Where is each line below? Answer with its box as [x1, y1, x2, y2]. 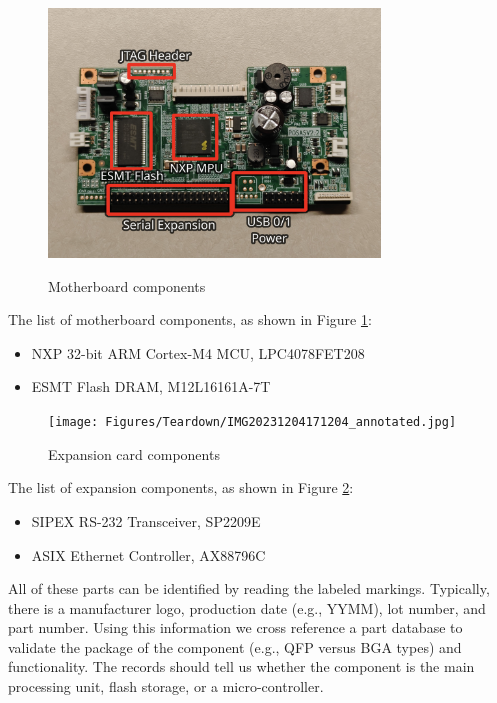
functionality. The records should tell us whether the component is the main [8, 656, 475, 677]
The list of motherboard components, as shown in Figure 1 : [8, 309, 372, 330]
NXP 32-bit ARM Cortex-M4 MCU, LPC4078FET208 [31, 342, 365, 363]
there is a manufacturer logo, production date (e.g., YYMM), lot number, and [8, 597, 486, 618]
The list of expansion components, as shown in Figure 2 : [8, 477, 354, 498]
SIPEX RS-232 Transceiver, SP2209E [31, 510, 261, 531]
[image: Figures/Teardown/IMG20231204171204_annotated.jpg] [48, 415, 457, 430]
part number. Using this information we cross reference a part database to [8, 617, 463, 638]
